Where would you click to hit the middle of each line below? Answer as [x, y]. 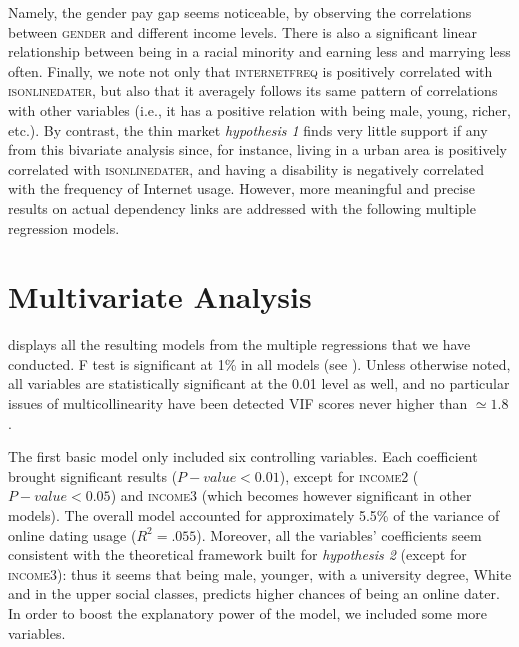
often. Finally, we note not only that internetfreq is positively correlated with [250, 70]
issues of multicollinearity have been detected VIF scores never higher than [238, 403]
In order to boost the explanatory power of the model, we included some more [248, 612]
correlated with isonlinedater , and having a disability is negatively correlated [246, 168]
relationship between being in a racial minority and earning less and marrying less [259, 51]
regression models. [64, 227]
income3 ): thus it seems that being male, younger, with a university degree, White [260, 573]
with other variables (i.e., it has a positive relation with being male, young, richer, [259, 109]
